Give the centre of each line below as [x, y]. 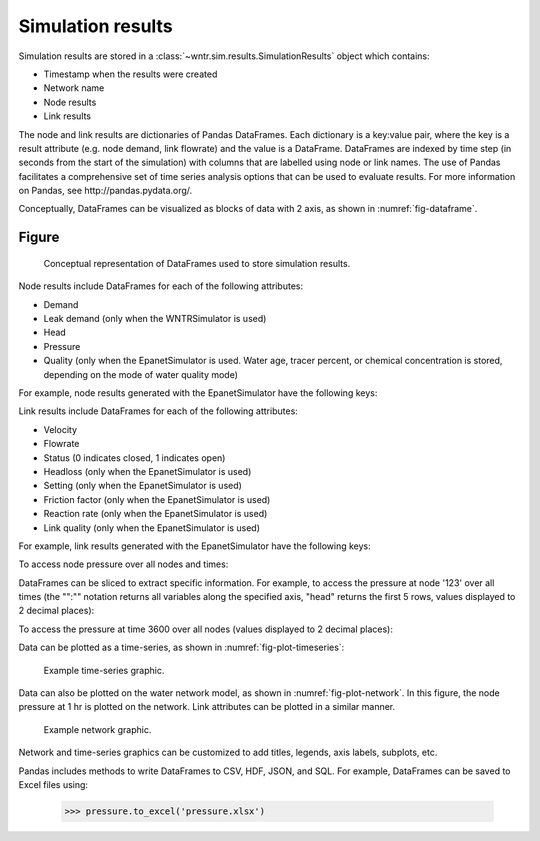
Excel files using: [53, 784]
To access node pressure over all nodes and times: [123, 564]
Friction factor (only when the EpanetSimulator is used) [157, 499]
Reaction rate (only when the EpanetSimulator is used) [155, 514]
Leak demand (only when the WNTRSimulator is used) [155, 319]
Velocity [60, 429]
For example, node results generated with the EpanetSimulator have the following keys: [198, 392]
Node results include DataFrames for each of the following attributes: [161, 286]
